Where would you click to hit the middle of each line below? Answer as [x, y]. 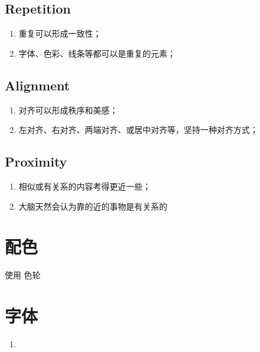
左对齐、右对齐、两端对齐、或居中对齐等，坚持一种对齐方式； [138, 130]
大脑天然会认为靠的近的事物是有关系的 [93, 206]
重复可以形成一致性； [60, 33]
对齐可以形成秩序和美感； [68, 110]
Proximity [36, 162]
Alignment [37, 85]
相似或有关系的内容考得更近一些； [85, 186]
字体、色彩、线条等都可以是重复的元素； [97, 53]
